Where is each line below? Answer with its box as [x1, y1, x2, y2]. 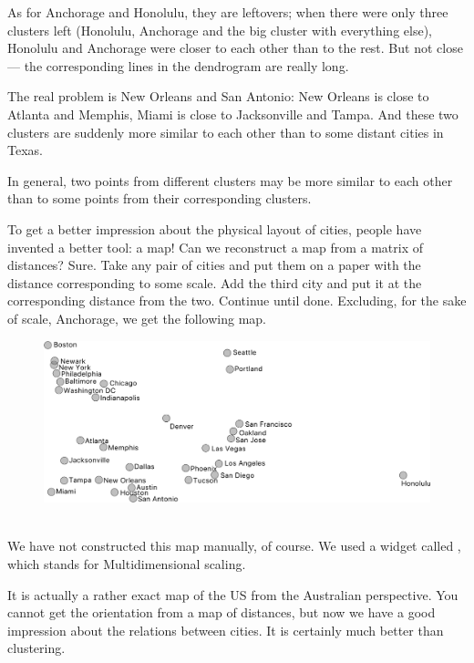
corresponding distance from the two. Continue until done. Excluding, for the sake [7, 291, 467, 310]
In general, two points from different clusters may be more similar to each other [7, 171, 453, 190]
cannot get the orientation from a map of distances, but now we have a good [7, 603, 436, 622]
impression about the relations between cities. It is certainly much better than [7, 620, 444, 639]
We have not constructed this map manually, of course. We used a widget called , [7, 536, 461, 555]
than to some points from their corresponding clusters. [7, 189, 312, 208]
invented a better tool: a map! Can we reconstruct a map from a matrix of [7, 237, 424, 256]
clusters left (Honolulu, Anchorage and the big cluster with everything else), [7, 20, 432, 39]
